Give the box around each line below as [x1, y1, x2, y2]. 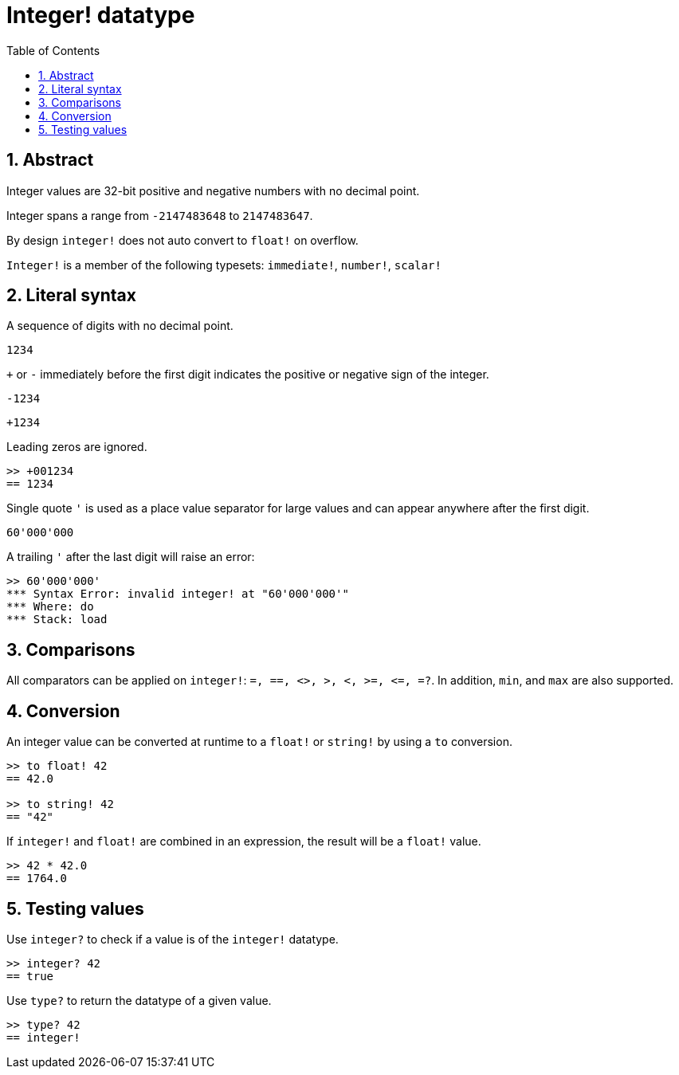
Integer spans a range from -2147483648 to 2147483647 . [6, 208, 313, 222]
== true [6, 969, 54, 983]
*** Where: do [6, 600, 94, 614]
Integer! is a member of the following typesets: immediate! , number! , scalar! [6, 257, 442, 272]
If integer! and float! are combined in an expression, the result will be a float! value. [6, 834, 481, 849]
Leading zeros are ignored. [6, 440, 147, 454]
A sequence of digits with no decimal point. [6, 319, 234, 333]
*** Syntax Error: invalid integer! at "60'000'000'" [6, 587, 349, 601]
